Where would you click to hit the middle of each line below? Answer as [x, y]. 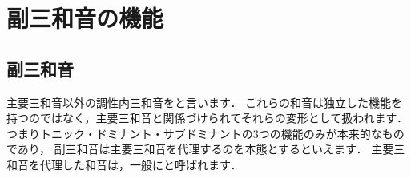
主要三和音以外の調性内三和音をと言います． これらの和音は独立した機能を [205, 102]
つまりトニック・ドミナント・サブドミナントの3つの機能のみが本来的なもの [205, 133]
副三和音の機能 [85, 18]
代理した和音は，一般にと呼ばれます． [141, 164]
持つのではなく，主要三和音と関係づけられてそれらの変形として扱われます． [208, 118]
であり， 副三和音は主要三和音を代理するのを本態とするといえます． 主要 [200, 149]
